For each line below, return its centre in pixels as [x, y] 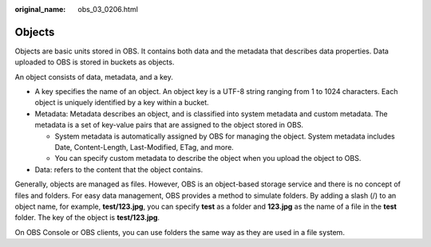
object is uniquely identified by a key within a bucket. [122, 103]
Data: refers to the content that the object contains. [119, 169]
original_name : [40, 9]
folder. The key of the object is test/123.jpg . [87, 218]
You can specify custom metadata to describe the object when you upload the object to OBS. [208, 159]
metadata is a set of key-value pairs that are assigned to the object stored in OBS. [169, 125]
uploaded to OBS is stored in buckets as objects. [95, 62]
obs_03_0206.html [108, 9]
